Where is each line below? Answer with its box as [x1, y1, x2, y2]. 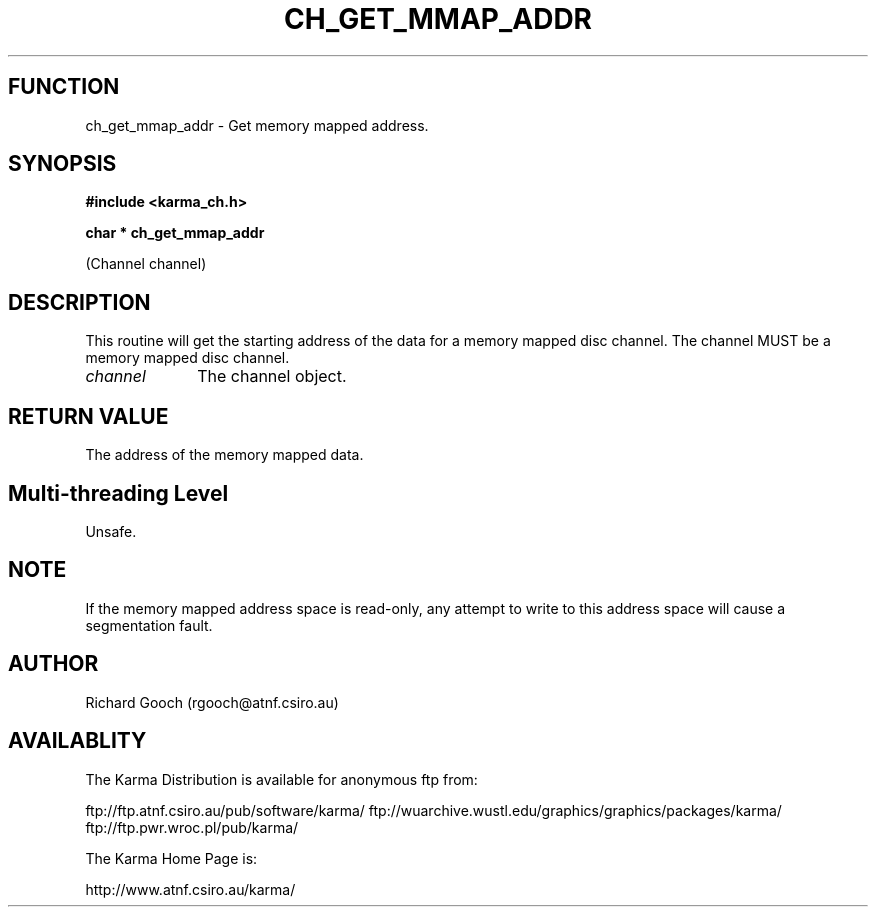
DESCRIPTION [8, 289, 151, 315]
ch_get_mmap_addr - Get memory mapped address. [85, 116, 429, 134]
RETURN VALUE [8, 403, 169, 429]
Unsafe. [85, 522, 137, 540]
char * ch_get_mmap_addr [85, 224, 265, 242]
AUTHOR [8, 651, 99, 677]
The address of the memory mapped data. [85, 446, 364, 464]
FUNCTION [8, 74, 120, 100]
